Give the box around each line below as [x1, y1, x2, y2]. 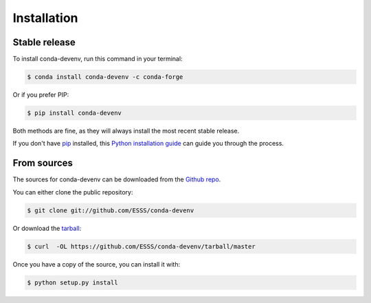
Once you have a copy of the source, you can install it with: [12, 260, 181, 268]
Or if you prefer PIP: [12, 91, 69, 99]
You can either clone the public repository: [12, 188, 133, 196]
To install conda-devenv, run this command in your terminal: [12, 55, 183, 63]
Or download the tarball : [12, 224, 82, 232]
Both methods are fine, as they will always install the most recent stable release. [12, 127, 240, 135]
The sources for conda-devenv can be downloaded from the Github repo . [12, 175, 221, 183]
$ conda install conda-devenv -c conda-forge [27, 73, 183, 81]
